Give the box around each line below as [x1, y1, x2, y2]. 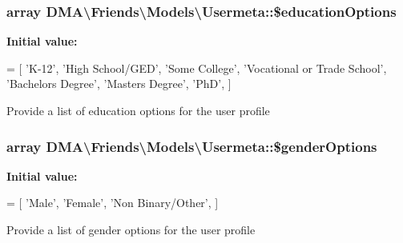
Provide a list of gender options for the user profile [6, 221, 256, 237]
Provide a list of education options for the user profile [6, 102, 270, 118]
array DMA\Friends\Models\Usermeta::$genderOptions [6, 136, 377, 156]
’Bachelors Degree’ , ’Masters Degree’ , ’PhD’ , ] [6, 75, 232, 92]
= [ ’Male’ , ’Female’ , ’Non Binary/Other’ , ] [6, 194, 219, 211]
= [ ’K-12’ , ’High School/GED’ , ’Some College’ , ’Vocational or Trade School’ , [6, 59, 387, 76]
